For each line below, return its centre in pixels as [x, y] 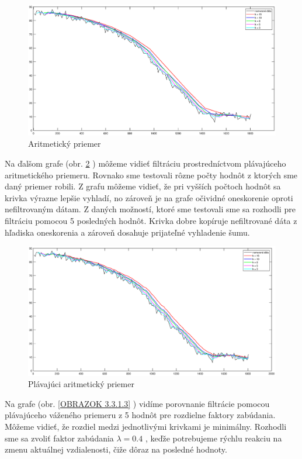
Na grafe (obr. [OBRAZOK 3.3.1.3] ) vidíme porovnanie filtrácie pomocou [137, 403]
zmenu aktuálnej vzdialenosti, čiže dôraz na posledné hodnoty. [116, 449]
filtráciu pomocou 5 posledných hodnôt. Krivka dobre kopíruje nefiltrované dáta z [151, 220]
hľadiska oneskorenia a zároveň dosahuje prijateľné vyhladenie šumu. [127, 232]
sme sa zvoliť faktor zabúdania [59, 438]
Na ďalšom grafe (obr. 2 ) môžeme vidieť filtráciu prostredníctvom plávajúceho [145, 163]
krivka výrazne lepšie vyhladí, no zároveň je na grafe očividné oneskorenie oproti [149, 197]
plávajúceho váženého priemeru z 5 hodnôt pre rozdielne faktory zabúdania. [140, 415]
